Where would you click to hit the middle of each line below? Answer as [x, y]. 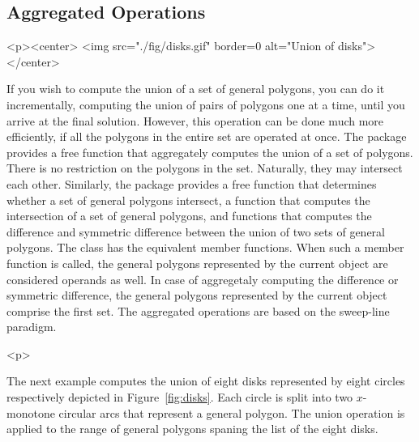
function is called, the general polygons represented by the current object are [197, 263]
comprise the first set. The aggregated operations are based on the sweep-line [198, 310]
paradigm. [32, 327]
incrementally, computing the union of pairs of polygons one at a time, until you [206, 104]
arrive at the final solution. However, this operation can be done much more [195, 120]
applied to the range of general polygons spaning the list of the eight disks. [192, 429]
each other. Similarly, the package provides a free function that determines [192, 183]
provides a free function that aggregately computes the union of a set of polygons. [210, 152]
